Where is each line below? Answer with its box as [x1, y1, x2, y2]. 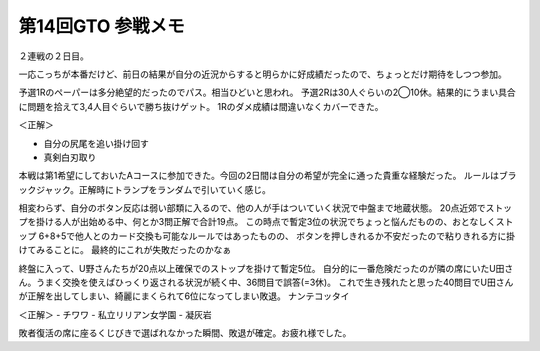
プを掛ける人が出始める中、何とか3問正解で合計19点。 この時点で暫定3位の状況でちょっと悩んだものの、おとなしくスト [18, 216, 514, 228]
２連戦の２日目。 [18, 50, 89, 62]
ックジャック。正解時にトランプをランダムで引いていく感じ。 [18, 183, 272, 195]
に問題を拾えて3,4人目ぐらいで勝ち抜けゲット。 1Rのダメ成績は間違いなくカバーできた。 [18, 100, 384, 112]
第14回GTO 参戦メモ [18, 15, 185, 37]
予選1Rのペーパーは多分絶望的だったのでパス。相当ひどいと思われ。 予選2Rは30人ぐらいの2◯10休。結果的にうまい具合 [18, 86, 517, 99]
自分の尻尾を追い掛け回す [43, 137, 149, 149]
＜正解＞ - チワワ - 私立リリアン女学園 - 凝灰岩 [18, 308, 212, 320]
